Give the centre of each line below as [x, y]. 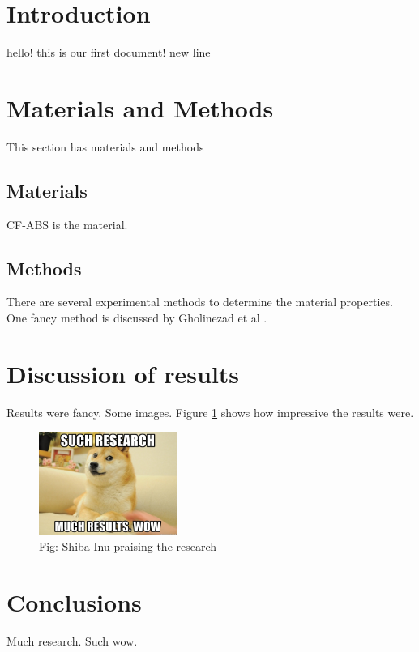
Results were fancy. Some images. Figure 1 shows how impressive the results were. [210, 412]
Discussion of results [123, 373]
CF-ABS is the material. [67, 224]
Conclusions [74, 602]
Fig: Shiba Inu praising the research [128, 546]
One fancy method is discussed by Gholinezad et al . [137, 318]
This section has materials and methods [105, 146]
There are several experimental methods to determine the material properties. [200, 302]
